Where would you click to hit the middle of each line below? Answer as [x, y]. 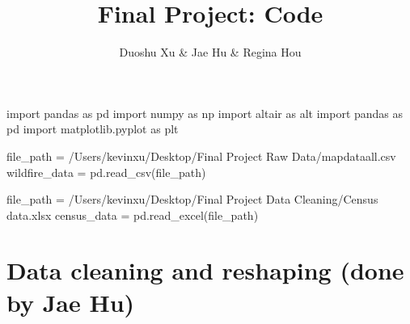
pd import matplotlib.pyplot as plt [93, 129]
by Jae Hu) [71, 302]
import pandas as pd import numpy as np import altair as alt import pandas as [205, 113]
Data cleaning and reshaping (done [205, 270]
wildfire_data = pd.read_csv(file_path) [106, 172]
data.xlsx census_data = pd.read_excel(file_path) [133, 215]
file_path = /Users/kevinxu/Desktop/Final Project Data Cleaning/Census [192, 199]
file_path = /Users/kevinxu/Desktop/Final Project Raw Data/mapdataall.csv [201, 156]
